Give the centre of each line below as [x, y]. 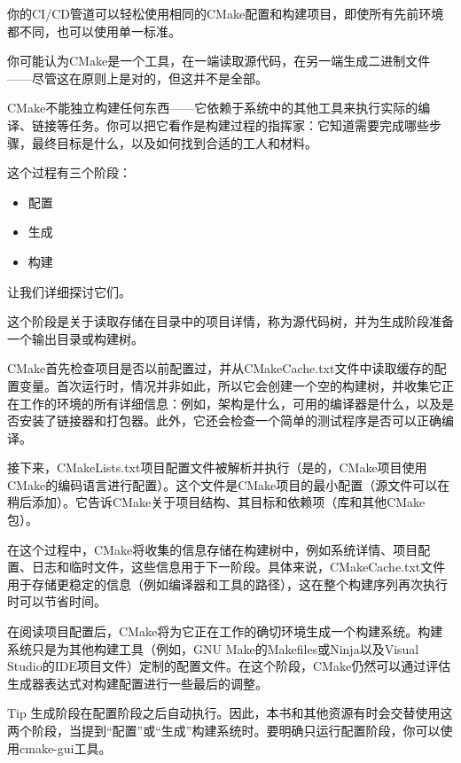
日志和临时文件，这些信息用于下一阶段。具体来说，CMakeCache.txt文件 [238, 567]
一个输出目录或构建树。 [75, 338]
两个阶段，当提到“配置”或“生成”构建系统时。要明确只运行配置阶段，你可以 [224, 730]
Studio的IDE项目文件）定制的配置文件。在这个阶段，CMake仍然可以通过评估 [229, 666]
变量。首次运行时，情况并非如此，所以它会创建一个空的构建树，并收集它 [230, 385]
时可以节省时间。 [57, 601]
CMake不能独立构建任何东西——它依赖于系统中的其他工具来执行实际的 [213, 108]
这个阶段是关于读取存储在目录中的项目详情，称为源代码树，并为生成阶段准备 [230, 321]
